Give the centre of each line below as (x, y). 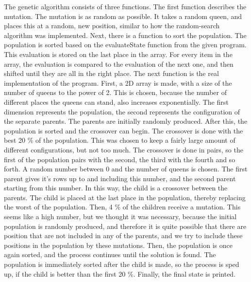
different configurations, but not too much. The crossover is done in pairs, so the (124, 149)
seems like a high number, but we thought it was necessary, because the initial (120, 216)
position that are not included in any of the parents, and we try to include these (123, 235)
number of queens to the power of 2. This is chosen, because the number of (115, 92)
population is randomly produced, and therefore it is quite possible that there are (125, 226)
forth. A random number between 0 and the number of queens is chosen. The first (126, 169)
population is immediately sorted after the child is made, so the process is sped (122, 264)
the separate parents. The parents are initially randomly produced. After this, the (126, 121)
